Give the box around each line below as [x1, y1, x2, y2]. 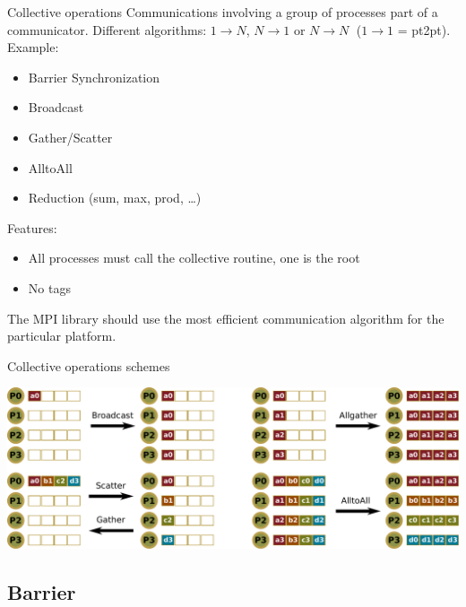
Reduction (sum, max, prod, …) [28, 188, 202, 207]
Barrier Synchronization [28, 67, 160, 86]
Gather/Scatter [28, 127, 113, 146]
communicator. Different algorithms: [7, 20, 207, 39]
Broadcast [28, 98, 84, 117]
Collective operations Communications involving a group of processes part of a [7, 3, 438, 21]
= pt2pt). [397, 20, 451, 39]
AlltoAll [28, 158, 73, 177]
